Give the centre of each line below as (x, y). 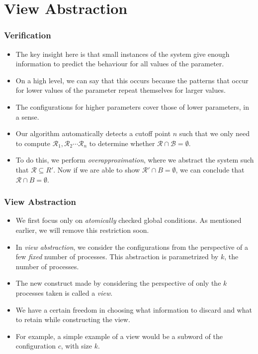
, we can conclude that (210, 169)
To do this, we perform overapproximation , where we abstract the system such (135, 160)
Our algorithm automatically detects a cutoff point (93, 133)
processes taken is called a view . (64, 292)
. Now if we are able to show (97, 169)
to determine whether (122, 143)
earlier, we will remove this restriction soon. (82, 230)
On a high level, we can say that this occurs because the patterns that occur (132, 80)
